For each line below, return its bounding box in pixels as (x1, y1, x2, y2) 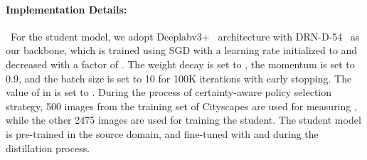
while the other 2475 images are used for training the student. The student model (6, 112, 361, 127)
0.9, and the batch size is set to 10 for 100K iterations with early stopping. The (6, 70, 352, 85)
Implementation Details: (6, 1, 127, 16)
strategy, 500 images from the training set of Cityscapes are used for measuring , (6, 98, 357, 113)
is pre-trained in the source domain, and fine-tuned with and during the (6, 126, 319, 141)
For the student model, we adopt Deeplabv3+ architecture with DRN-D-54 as (10, 28, 360, 43)
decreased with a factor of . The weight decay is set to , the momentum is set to (6, 56, 355, 71)
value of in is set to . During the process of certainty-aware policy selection (6, 85, 332, 100)
